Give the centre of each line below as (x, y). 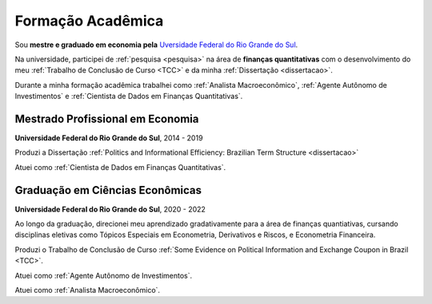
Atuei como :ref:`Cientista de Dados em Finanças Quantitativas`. (120, 167)
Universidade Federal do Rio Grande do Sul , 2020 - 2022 (110, 209)
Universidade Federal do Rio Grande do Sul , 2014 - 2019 (109, 138)
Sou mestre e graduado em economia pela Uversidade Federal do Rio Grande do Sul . (156, 45)
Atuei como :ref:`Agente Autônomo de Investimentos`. (104, 275)
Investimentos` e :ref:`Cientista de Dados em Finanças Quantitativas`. (129, 97)
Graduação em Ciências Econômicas (108, 190)
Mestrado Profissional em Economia (107, 118)
